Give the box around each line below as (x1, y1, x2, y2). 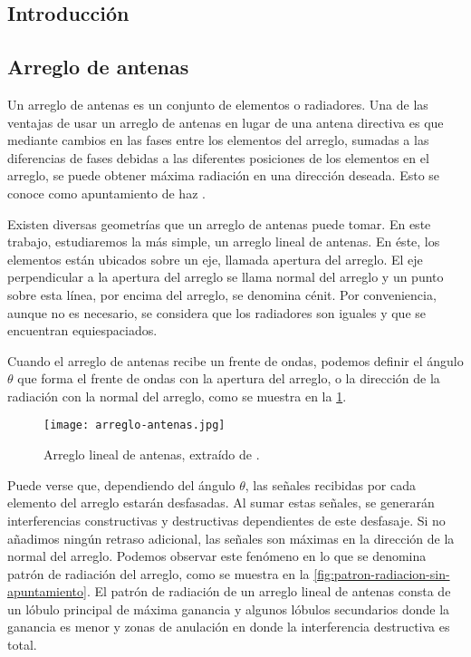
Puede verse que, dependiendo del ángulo (7, 475, 235, 494)
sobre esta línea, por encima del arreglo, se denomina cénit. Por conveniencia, (7, 285, 437, 304)
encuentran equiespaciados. (7, 321, 158, 340)
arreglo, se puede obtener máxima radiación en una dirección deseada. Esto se (7, 166, 440, 185)
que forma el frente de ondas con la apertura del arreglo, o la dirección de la (17, 369, 440, 388)
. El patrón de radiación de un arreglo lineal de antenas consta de (86, 582, 451, 601)
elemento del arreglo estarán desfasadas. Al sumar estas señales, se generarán (7, 493, 435, 512)
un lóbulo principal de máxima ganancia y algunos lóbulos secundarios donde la (7, 599, 450, 618)
